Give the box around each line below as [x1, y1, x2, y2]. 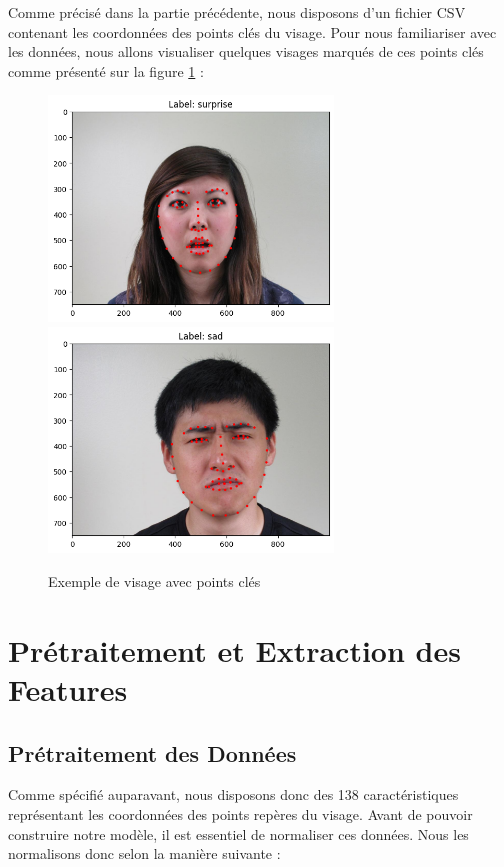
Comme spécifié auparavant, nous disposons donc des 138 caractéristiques [8, 784, 459, 805]
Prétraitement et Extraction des [8, 629, 461, 670]
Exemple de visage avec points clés [48, 571, 261, 592]
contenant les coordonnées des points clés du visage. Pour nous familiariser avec [8, 21, 497, 42]
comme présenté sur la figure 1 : [8, 60, 204, 81]
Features [8, 669, 128, 710]
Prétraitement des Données [8, 737, 297, 768]
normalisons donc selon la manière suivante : [8, 843, 281, 864]
